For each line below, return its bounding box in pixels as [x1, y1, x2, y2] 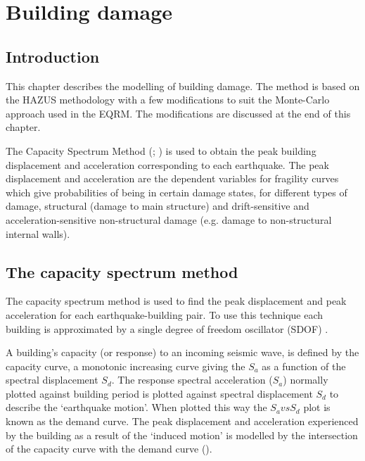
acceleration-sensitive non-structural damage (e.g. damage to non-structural [6, 212, 332, 227]
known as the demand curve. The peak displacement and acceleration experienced [6, 414, 359, 429]
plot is [303, 400, 331, 415]
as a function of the [262, 358, 346, 373]
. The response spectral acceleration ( [111, 372, 273, 387]
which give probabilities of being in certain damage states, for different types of [6, 184, 347, 199]
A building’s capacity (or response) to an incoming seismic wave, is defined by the [6, 345, 359, 360]
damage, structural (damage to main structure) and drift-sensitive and [6, 198, 309, 213]
